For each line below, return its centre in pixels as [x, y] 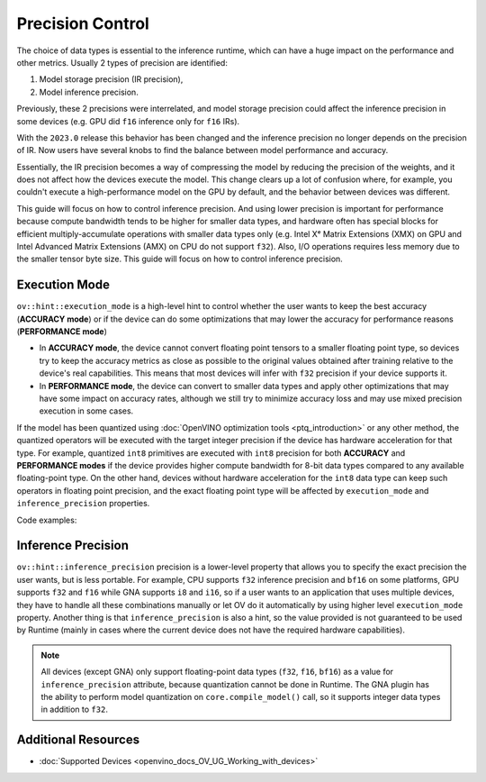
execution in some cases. [86, 411]
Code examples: [47, 520]
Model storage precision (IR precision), [111, 79]
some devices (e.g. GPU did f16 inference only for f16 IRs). [128, 121]
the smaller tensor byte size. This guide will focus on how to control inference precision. [180, 259]
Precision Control [83, 23]
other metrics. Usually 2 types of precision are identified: [122, 62]
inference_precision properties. [83, 504]
